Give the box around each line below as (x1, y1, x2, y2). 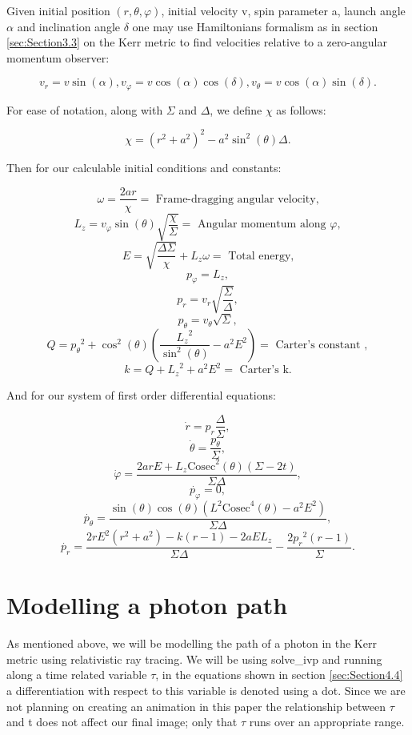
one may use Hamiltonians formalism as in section (132, 18, 378, 34)
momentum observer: (6, 49, 110, 66)
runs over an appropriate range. (249, 713, 405, 730)
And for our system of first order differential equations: (6, 386, 276, 403)
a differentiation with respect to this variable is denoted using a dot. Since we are (6, 681, 406, 698)
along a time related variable (6, 666, 147, 683)
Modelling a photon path (6, 588, 288, 621)
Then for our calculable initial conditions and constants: (6, 159, 282, 175)
